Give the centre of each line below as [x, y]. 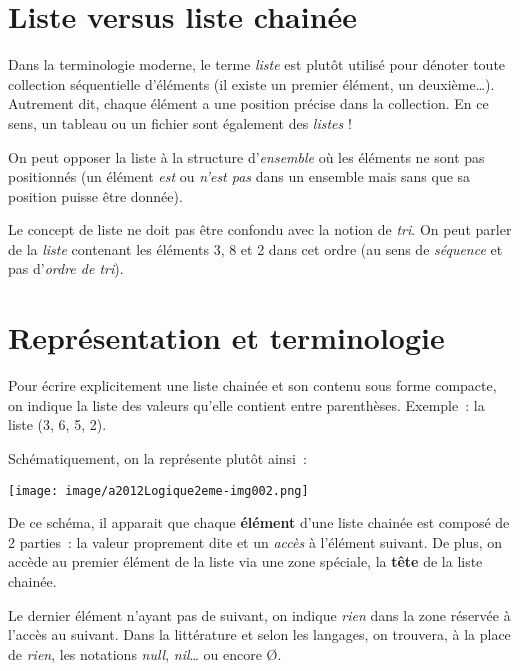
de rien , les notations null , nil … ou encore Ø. [145, 653]
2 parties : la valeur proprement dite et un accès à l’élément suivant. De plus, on [255, 541]
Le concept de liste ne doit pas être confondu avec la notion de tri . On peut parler [260, 229]
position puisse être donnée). [95, 195]
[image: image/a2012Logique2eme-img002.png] [158, 490]
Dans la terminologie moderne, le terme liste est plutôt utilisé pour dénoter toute [257, 64]
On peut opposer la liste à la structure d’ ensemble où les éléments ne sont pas [246, 156]
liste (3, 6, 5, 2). [57, 424]
